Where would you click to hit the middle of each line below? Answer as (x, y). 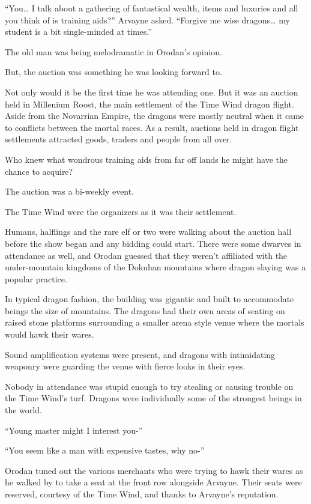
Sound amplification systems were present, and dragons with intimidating (140, 354)
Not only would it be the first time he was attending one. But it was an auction (152, 92)
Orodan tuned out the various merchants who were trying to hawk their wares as (154, 470)
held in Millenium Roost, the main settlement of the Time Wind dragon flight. (149, 104)
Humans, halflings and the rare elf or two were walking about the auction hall (148, 232)
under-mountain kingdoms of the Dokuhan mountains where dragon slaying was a (155, 267)
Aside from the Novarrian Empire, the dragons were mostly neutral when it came (155, 116)
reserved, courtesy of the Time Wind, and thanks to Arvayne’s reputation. (142, 494)
